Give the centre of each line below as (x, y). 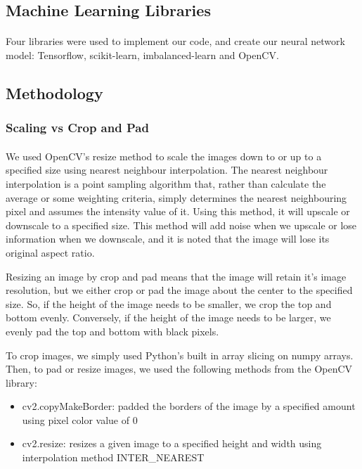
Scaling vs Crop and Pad (77, 128)
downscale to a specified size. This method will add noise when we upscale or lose (181, 225)
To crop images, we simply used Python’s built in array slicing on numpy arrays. (180, 355)
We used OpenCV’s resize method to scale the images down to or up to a (164, 156)
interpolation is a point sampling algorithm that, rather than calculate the (166, 183)
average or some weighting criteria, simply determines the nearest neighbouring (176, 197)
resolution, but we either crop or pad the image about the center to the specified (179, 290)
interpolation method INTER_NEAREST (113, 457)
